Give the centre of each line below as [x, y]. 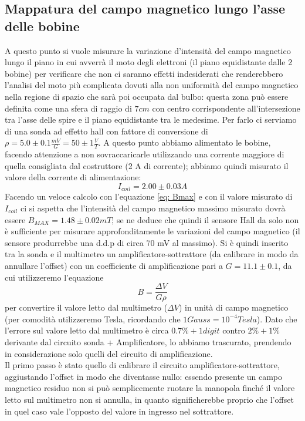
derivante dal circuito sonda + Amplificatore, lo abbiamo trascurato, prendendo [148, 342]
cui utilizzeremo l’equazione [54, 277]
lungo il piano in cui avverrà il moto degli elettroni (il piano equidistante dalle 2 [149, 62]
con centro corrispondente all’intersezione [226, 108]
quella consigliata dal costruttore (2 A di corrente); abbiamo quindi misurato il [147, 165]
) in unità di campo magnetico [233, 307]
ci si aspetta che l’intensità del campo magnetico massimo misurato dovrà [153, 208]
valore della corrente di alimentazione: [73, 177]
